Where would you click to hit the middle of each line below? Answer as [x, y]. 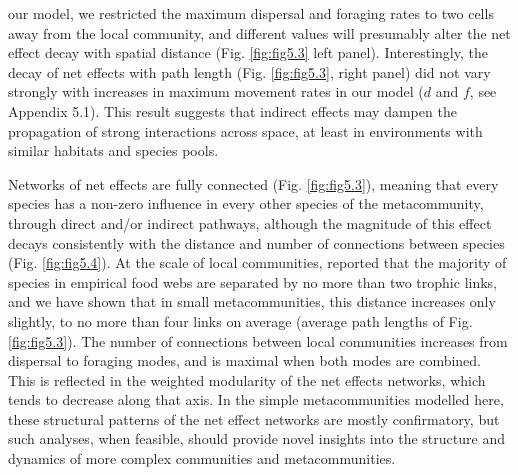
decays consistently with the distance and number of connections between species [256, 242]
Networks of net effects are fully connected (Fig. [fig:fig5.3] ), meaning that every [253, 183]
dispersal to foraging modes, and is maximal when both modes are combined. [245, 360]
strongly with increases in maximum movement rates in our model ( [216, 91]
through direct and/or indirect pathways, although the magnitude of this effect [250, 222]
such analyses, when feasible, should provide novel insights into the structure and [256, 438]
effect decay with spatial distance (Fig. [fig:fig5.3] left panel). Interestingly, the [248, 52]
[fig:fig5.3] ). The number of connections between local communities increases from [258, 340]
